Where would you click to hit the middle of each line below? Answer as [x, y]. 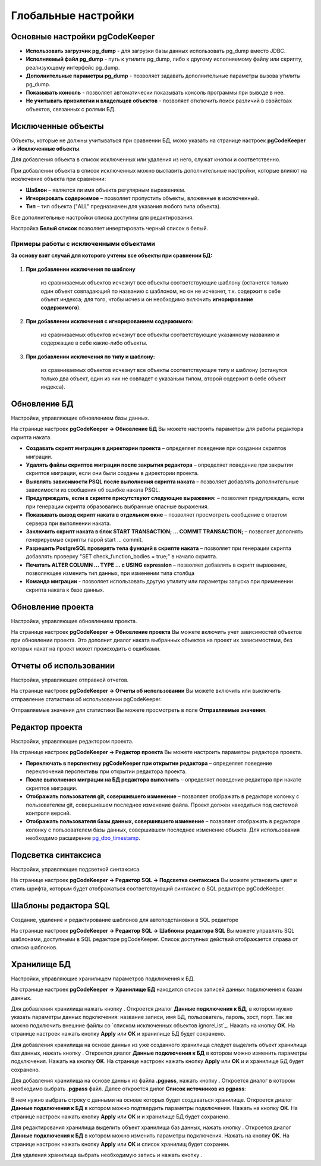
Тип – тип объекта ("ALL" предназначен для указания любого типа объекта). [123, 207]
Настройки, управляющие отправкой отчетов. [70, 680]
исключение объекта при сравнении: [59, 179]
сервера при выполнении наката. [68, 523]
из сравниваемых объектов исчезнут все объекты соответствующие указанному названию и [160, 335]
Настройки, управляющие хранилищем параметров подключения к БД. [103, 979]
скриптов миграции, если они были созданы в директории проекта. [112, 473]
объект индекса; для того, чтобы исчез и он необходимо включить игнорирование [147, 299]
